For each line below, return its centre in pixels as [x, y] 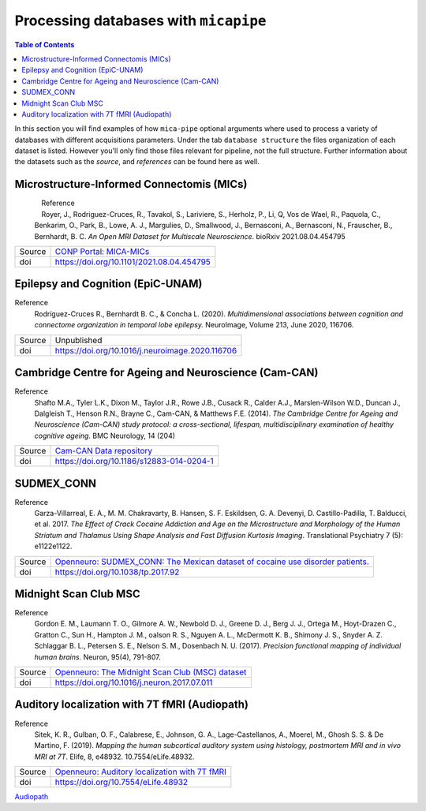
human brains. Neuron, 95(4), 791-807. [97, 657]
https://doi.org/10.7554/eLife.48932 [121, 783]
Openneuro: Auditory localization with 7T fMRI [140, 772]
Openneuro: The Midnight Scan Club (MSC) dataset [151, 672]
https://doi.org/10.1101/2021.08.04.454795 [133, 262]
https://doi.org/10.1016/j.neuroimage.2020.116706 [146, 350]
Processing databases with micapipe [140, 21]
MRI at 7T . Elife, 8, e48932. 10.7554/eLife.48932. [114, 757]
